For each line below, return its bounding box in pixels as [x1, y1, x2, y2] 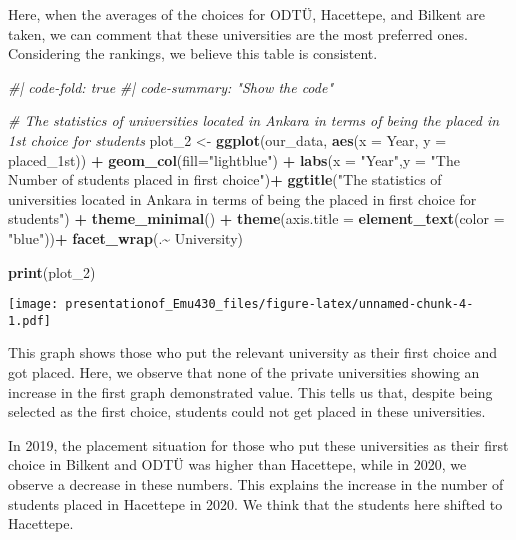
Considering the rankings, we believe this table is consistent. [8, 43, 378, 64]
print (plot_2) [8, 261, 96, 282]
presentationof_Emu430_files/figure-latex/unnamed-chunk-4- [65, 297, 474, 312]
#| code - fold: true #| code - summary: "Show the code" [8, 76, 334, 97]
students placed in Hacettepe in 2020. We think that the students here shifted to [8, 493, 503, 514]
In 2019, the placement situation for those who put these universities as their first [8, 434, 509, 455]
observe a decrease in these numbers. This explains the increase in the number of [8, 474, 504, 494]
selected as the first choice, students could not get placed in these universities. [8, 401, 486, 422]
